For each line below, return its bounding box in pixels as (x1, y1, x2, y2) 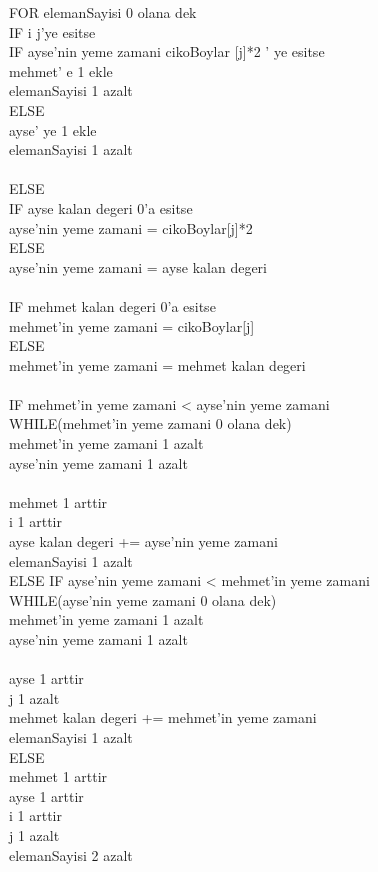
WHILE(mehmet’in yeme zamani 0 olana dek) (9, 413, 292, 434)
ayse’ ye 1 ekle (9, 119, 97, 140)
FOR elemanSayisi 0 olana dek (9, 2, 197, 22)
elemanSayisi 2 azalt (9, 844, 133, 865)
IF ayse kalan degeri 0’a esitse (9, 197, 193, 218)
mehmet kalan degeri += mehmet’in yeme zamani (9, 707, 317, 728)
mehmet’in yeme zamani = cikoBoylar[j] (9, 315, 255, 336)
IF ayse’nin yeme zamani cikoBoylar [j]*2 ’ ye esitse (9, 41, 325, 62)
